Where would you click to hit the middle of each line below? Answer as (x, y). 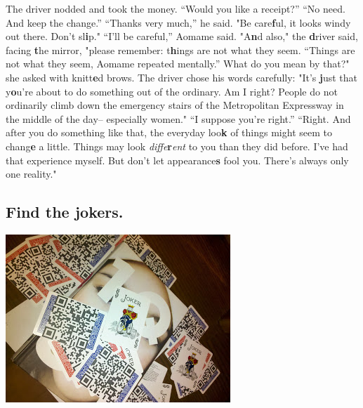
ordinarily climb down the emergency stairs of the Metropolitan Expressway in (175, 105)
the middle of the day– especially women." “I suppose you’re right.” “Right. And (178, 118)
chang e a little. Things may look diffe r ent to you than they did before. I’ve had (177, 146)
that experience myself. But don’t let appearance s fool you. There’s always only (177, 160)
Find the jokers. (65, 212)
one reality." (31, 174)
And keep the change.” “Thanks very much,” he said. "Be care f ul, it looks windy (178, 22)
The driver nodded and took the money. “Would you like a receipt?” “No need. (176, 8)
